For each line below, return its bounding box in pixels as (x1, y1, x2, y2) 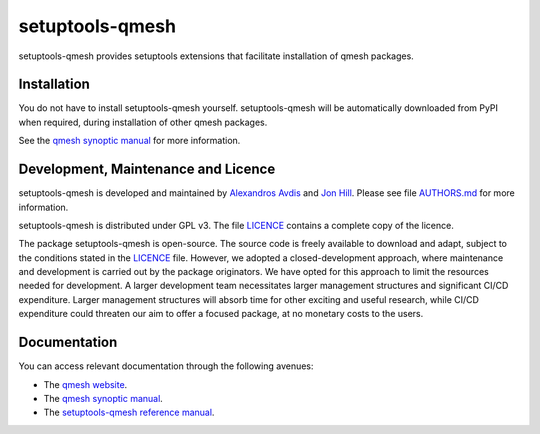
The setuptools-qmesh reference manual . (43, 406, 215, 419)
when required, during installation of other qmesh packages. (18, 116, 268, 128)
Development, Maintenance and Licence (18, 161, 276, 178)
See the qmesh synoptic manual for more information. (18, 135, 241, 147)
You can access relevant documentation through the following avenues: (18, 360, 314, 372)
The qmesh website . (43, 378, 128, 390)
